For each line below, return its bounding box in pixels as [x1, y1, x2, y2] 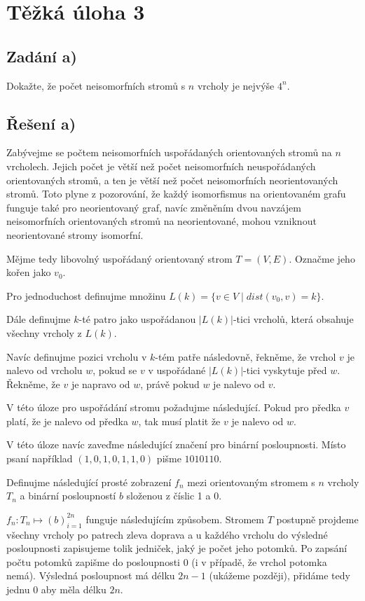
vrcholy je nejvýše [197, 78, 275, 92]
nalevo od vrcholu [6, 363, 83, 378]
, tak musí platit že [138, 413, 221, 428]
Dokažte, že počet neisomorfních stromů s [6, 78, 186, 92]
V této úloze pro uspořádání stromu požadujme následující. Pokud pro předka [6, 400, 341, 415]
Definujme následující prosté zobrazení [6, 474, 172, 489]
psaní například [6, 451, 73, 466]
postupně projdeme [276, 511, 359, 526]
